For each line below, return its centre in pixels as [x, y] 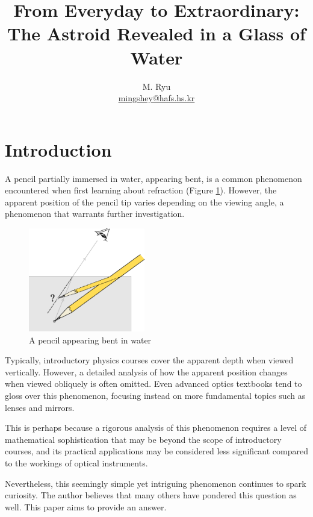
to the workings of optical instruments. [76, 463]
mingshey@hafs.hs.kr [156, 98]
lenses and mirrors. [40, 407]
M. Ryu [156, 86]
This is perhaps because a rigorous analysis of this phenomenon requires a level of [156, 428]
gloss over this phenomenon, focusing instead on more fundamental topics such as [155, 396]
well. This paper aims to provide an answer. [86, 506]
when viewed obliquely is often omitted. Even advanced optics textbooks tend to [153, 384]
